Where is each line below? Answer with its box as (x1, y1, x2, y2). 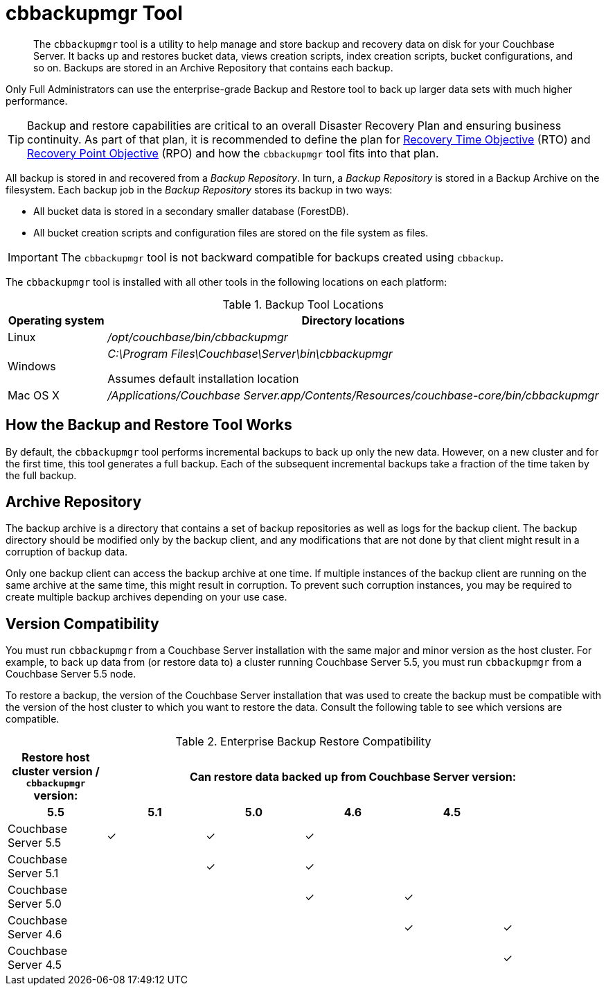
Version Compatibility (6, 614, 159, 632)
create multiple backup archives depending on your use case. (6, 591, 287, 603)
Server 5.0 (8, 897, 62, 911)
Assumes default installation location (107, 371, 299, 386)
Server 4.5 (8, 958, 62, 972)
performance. (6, 94, 68, 107)
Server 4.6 (8, 927, 62, 942)
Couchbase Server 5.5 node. (6, 668, 136, 680)
